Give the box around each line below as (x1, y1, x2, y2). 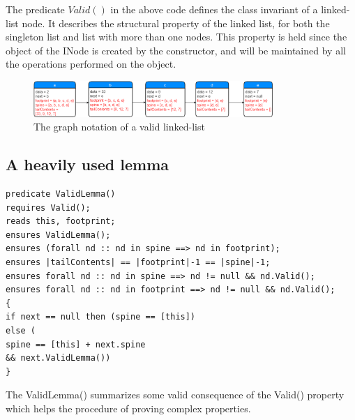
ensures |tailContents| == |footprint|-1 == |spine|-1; (6, 257, 271, 267)
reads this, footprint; (6, 216, 116, 227)
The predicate (6, 2, 65, 16)
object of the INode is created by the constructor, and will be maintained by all (6, 43, 346, 57)
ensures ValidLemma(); (6, 230, 111, 240)
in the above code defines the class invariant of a (110, 2, 318, 16)
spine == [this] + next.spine (6, 339, 146, 350)
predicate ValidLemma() (6, 189, 116, 199)
